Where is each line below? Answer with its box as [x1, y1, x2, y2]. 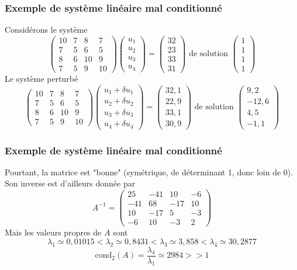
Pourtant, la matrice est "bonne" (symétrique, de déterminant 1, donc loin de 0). [5, 165, 293, 178]
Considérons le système [5, 23, 88, 36]
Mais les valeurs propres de [5, 226, 102, 238]
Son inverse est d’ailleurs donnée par [5, 177, 136, 189]
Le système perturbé [5, 72, 78, 84]
